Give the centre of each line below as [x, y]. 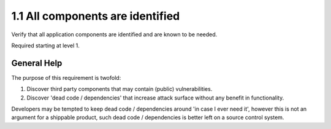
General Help [37, 63]
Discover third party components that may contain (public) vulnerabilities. [120, 89]
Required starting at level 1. [45, 45]
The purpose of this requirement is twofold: [66, 77]
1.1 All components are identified [96, 16]
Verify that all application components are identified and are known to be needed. [114, 34]
